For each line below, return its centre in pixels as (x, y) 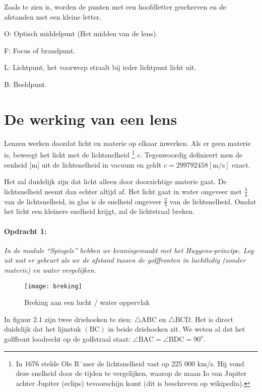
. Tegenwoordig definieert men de (191, 154)
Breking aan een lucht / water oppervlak (87, 302)
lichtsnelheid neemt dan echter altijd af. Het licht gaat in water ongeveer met (123, 191)
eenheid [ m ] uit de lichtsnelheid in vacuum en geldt (83, 164)
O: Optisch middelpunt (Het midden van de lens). (81, 33)
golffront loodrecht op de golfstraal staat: (68, 338)
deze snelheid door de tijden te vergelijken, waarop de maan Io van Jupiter (131, 373)
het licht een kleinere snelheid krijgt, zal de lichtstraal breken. (99, 211)
